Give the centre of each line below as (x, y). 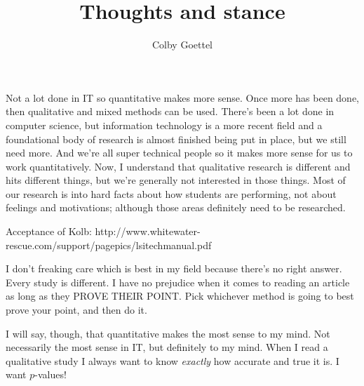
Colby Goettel (182, 45)
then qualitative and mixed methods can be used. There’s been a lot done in (170, 111)
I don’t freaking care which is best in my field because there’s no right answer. (174, 268)
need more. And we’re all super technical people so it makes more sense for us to (179, 153)
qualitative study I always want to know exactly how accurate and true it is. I (173, 360)
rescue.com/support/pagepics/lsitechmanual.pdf (109, 245)
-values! (50, 374)
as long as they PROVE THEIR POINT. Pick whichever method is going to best (180, 296)
